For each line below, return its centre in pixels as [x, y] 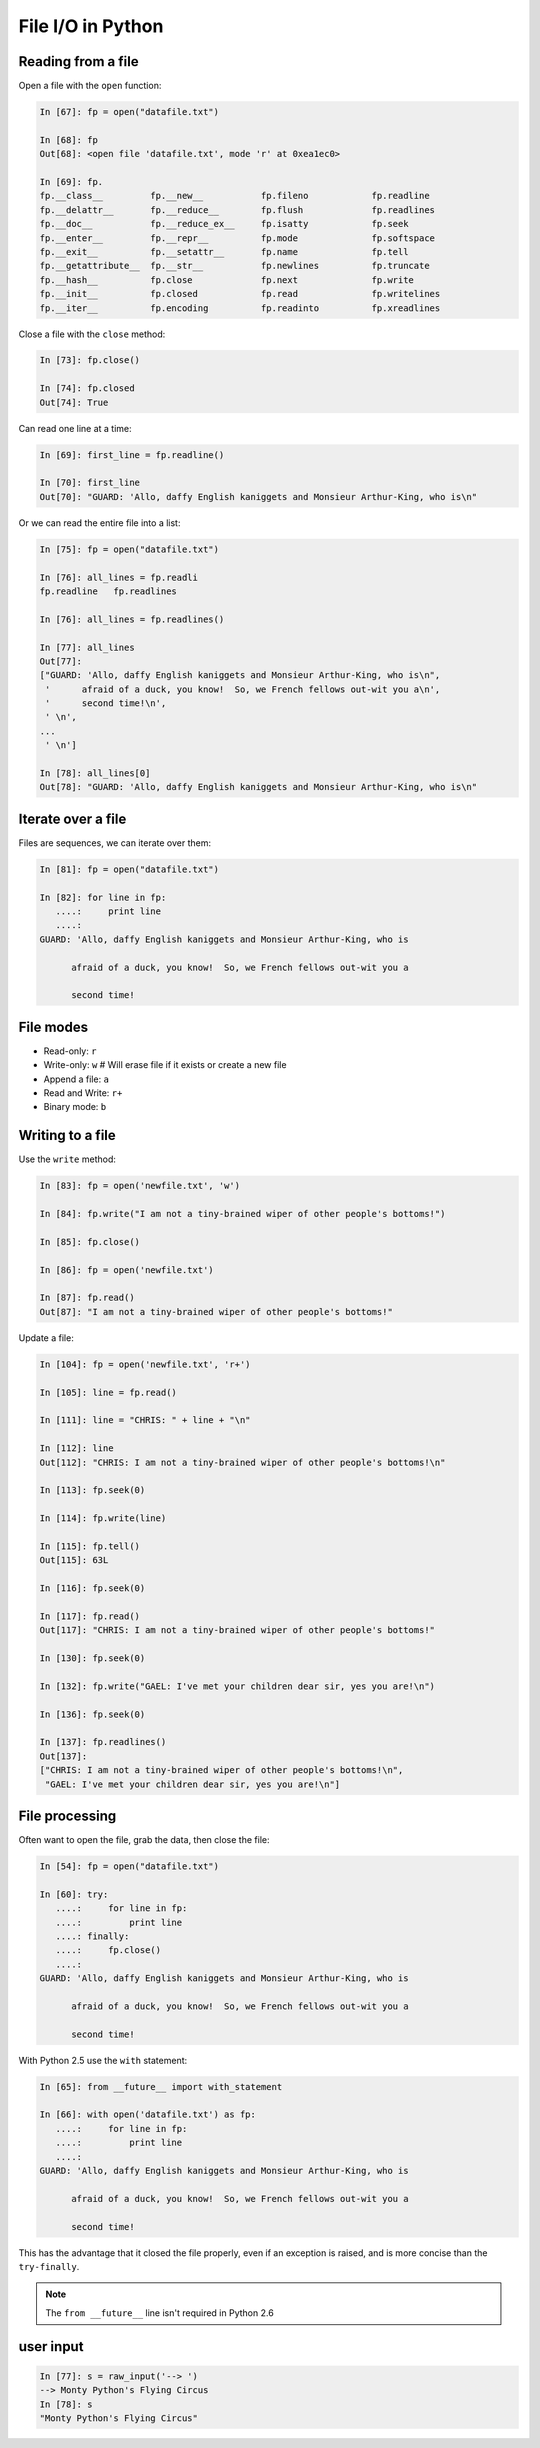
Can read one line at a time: [75, 428]
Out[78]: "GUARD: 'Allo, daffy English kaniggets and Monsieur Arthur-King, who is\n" [258, 787]
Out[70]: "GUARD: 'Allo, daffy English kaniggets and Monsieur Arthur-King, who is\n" [258, 496]
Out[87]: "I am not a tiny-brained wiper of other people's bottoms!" [216, 1311]
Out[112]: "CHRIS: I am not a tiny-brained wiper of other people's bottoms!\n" [242, 1462]
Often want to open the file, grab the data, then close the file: [144, 1840]
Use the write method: [67, 1159]
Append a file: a [76, 1079]
